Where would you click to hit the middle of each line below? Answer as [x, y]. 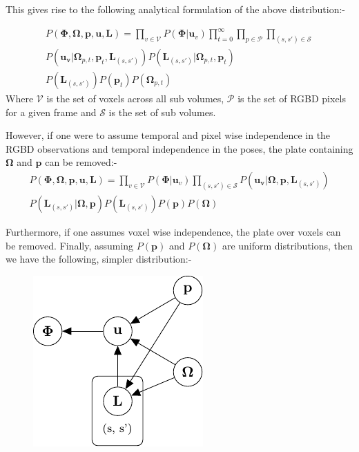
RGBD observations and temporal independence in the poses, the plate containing [179, 148]
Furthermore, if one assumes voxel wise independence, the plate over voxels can [173, 231]
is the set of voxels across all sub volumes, [135, 98]
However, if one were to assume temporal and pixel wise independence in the [168, 135]
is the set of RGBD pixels [292, 98]
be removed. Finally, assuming [70, 245]
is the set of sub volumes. [162, 112]
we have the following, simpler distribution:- [99, 259]
